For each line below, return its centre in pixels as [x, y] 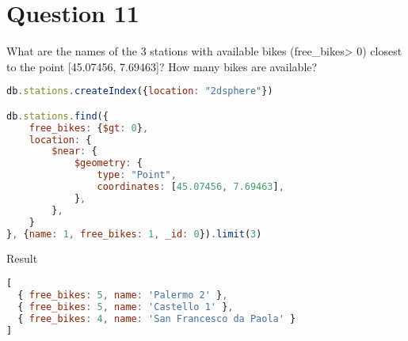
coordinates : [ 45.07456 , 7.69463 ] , [191, 187]
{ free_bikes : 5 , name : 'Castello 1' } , [126, 307]
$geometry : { [108, 163]
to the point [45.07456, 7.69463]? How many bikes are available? [162, 66]
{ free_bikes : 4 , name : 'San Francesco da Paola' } [157, 318]
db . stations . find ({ [57, 116]
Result [22, 258]
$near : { [74, 152]
